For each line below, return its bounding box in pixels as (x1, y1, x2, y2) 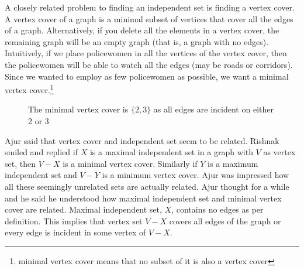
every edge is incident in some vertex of (5, 226, 146, 238)
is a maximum (208, 157, 258, 169)
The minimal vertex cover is (28, 103, 129, 115)
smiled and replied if (5, 146, 78, 158)
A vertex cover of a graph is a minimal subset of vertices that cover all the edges (5, 12, 293, 25)
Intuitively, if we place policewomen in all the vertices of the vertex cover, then (5, 47, 287, 59)
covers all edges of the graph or (169, 214, 281, 227)
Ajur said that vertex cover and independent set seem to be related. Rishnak (5, 134, 279, 146)
